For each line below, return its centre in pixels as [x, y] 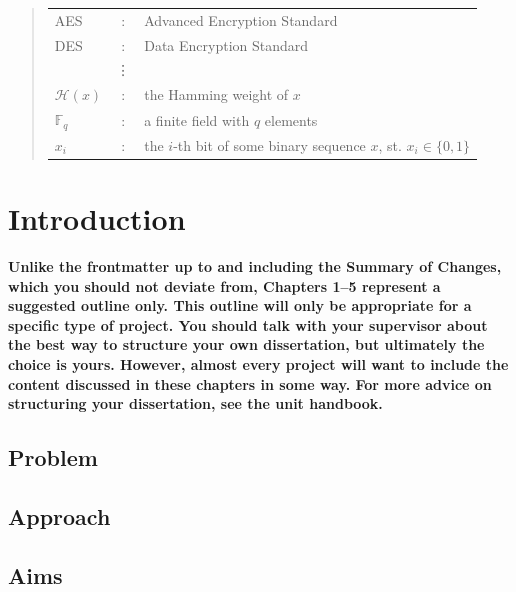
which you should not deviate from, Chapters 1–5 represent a [224, 285]
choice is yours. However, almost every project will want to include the [258, 364]
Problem [53, 457]
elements [291, 119]
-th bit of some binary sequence [269, 144]
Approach [59, 515]
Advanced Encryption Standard [241, 19]
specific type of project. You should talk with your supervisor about [248, 324]
